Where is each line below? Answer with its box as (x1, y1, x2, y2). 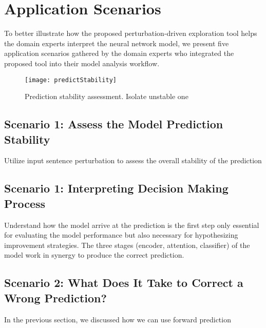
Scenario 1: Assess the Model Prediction (4, 116, 223, 132)
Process (4, 195, 46, 211)
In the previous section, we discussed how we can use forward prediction (4, 314, 231, 324)
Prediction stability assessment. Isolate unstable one (25, 91, 188, 102)
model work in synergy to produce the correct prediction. (4, 249, 184, 260)
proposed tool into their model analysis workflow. (4, 57, 160, 68)
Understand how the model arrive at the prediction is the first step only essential (4, 219, 259, 230)
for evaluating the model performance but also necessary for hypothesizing (4, 229, 238, 240)
